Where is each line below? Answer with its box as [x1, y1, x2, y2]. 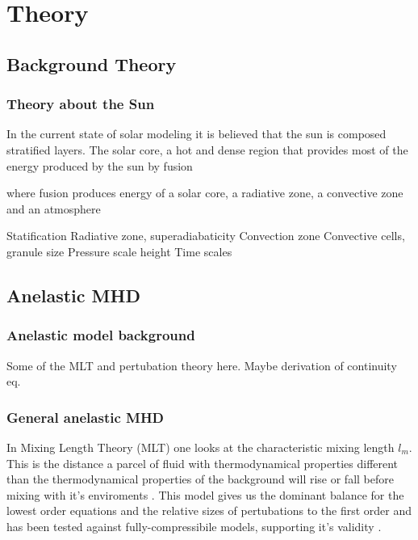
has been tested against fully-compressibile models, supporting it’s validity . [6, 517, 382, 534]
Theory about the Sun [6, 94, 155, 114]
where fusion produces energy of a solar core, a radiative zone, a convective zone [6, 184, 403, 201]
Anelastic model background [6, 325, 195, 345]
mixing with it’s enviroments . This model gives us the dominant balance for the [6, 486, 404, 503]
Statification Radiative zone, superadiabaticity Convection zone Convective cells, [6, 227, 405, 244]
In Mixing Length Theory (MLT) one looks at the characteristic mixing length [6, 438, 395, 455]
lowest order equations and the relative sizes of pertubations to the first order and [6, 502, 412, 519]
